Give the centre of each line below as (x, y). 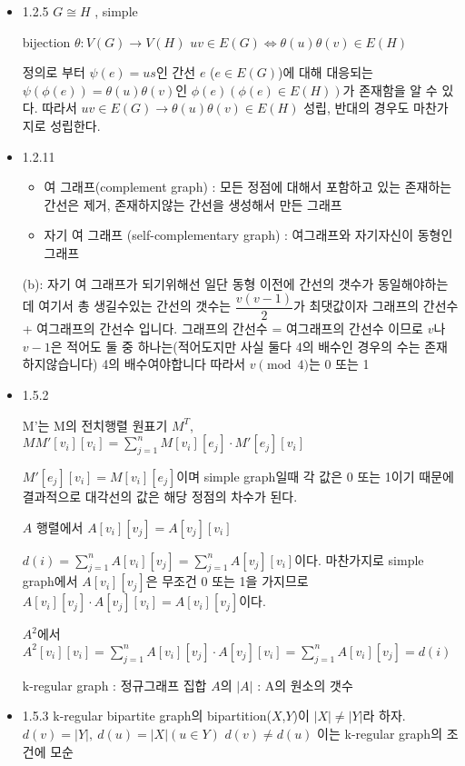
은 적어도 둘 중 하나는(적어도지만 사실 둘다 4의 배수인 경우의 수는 (235, 346)
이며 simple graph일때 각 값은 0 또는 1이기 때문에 (315, 476)
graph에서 (50, 581)
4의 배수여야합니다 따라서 (174, 364)
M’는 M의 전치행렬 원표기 (95, 425)
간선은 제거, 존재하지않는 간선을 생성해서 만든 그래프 (193, 204)
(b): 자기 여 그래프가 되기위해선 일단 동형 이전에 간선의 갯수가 (198, 283)
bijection (46, 41)
